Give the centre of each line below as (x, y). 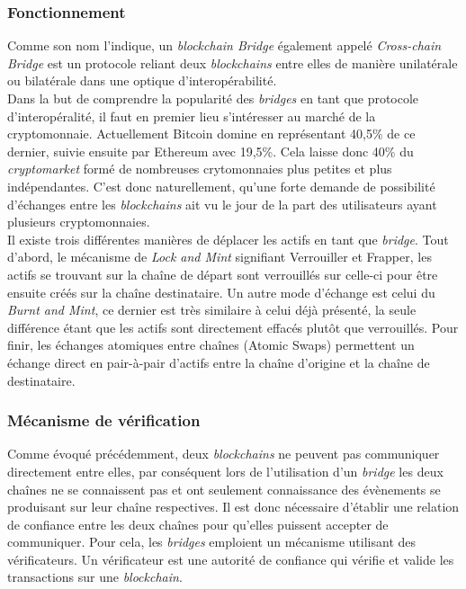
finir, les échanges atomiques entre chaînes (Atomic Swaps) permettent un (211, 345)
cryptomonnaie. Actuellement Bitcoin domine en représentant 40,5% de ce (211, 134)
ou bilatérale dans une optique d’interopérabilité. (142, 80)
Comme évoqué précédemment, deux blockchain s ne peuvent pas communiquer (224, 454)
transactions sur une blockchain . (95, 577)
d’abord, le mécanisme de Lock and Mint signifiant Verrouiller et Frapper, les (220, 257)
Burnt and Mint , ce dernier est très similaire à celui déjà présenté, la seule (212, 310)
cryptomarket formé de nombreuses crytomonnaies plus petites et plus (200, 169)
